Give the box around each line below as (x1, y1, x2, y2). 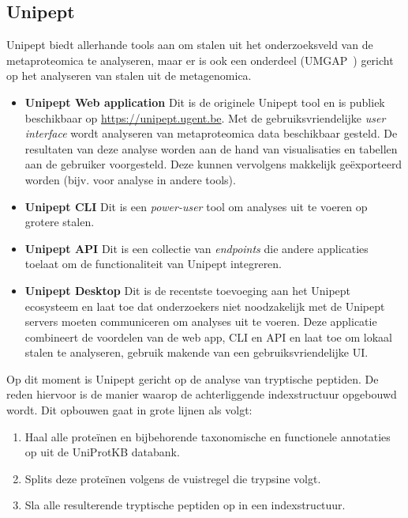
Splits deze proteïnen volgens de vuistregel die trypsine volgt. (24, 470, 321, 486)
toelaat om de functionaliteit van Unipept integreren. (24, 255, 283, 272)
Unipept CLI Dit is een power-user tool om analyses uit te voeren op (24, 198, 368, 214)
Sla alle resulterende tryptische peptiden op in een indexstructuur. (24, 497, 346, 513)
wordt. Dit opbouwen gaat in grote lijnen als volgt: (6, 402, 253, 418)
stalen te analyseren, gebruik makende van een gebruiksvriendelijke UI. (24, 344, 369, 361)
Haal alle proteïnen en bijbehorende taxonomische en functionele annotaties (24, 428, 391, 444)
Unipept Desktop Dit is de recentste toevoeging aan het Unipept (24, 282, 351, 298)
